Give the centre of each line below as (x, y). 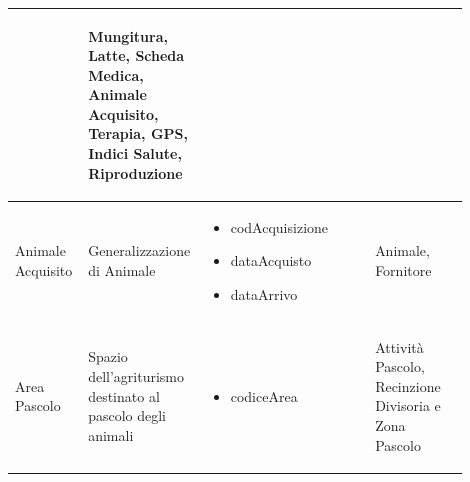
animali (111, 434)
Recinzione (408, 385)
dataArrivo (264, 293)
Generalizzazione (139, 250)
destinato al (124, 395)
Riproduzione (135, 172)
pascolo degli (127, 415)
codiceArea (264, 395)
